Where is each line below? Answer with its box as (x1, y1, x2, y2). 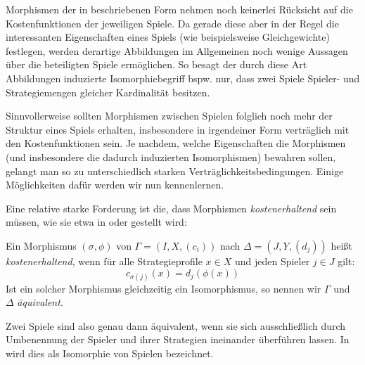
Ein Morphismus (6, 238, 77, 252)
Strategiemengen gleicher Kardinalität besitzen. (6, 84, 210, 99)
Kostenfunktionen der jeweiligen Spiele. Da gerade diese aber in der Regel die (6, 15, 339, 30)
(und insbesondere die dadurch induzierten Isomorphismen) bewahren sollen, (6, 149, 336, 164)
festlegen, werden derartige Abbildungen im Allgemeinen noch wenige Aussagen (6, 43, 348, 58)
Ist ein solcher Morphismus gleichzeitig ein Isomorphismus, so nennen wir (6, 281, 321, 295)
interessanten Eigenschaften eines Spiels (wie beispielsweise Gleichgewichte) (6, 30, 330, 44)
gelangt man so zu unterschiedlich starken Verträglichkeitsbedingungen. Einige (6, 163, 344, 178)
